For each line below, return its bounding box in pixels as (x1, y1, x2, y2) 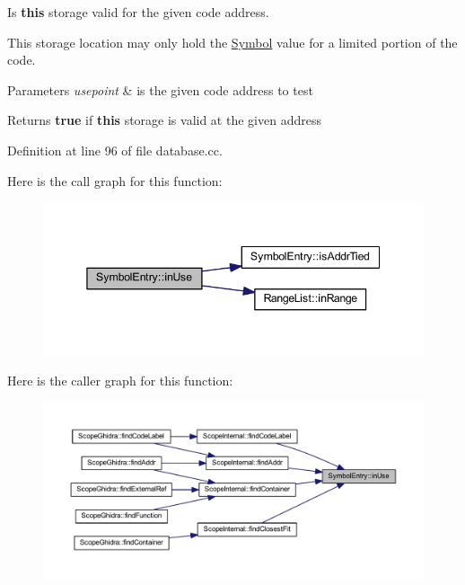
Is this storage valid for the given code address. (7, 3, 269, 21)
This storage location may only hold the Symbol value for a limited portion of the (7, 32, 458, 51)
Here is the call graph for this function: (7, 171, 223, 190)
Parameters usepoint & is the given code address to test (7, 80, 313, 99)
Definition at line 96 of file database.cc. (7, 140, 223, 159)
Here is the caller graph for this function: (7, 370, 233, 389)
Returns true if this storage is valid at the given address (7, 111, 321, 129)
